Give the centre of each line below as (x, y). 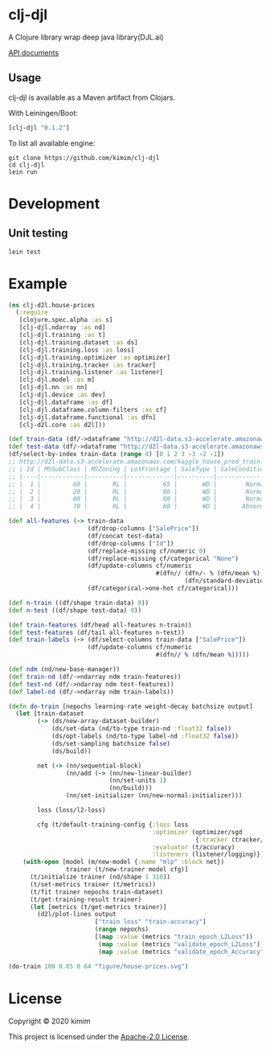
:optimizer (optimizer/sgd (197, 832)
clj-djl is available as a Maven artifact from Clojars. (92, 97)
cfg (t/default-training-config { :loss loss (113, 825)
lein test (25, 252)
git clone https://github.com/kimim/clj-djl (84, 158)
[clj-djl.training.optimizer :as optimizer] (95, 357)
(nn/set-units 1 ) (138, 781)
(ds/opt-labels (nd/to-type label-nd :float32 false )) (145, 736)
